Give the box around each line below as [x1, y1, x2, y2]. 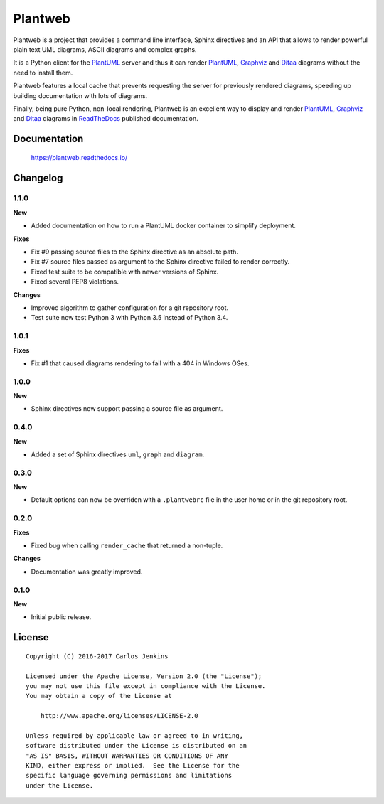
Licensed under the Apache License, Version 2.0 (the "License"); [26, 672, 262, 680]
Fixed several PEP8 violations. [31, 277, 119, 286]
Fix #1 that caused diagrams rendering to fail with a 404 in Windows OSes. [31, 359, 250, 368]
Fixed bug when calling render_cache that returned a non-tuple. [31, 541, 223, 550]
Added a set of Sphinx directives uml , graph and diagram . [31, 450, 205, 459]
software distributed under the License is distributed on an [26, 741, 247, 750]
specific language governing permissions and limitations [26, 771, 233, 780]
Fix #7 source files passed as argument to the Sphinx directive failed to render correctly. [31, 257, 290, 266]
